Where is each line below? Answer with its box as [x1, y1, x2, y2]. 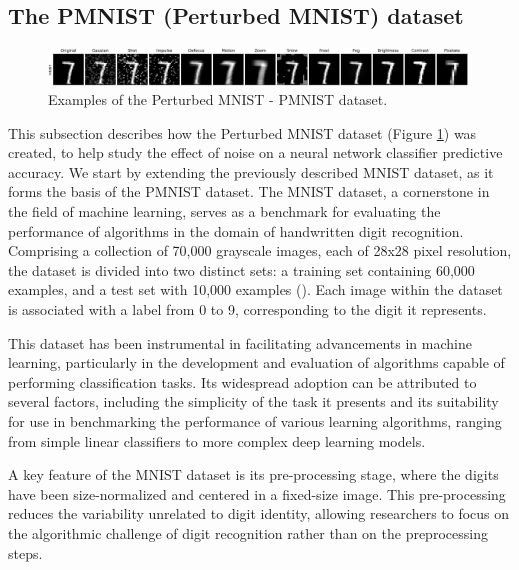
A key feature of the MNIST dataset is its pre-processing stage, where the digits [8, 464, 499, 485]
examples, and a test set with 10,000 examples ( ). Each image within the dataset [8, 279, 503, 300]
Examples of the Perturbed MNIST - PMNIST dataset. [48, 89, 388, 110]
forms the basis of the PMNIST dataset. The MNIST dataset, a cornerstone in [8, 181, 490, 202]
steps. [8, 542, 43, 563]
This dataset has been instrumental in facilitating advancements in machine [8, 332, 472, 353]
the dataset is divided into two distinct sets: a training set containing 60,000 [8, 259, 475, 280]
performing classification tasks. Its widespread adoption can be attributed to [8, 371, 477, 392]
